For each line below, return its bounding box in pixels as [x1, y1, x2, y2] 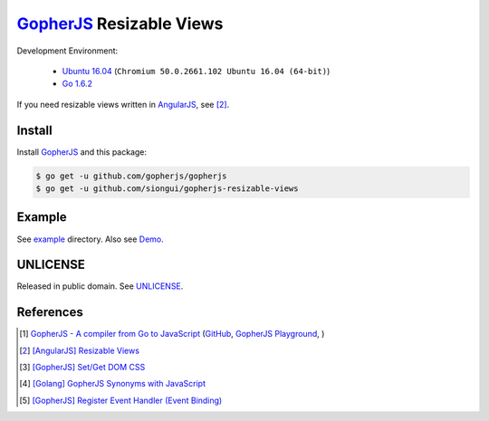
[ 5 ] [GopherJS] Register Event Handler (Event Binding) [19, 395, 223, 406]
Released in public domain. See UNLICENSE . [16, 281, 184, 292]
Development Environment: [16, 45, 119, 56]
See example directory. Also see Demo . [16, 234, 165, 244]
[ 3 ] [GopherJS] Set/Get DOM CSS [19, 362, 146, 373]
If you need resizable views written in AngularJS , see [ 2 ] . [16, 99, 230, 110]
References [16, 304, 83, 321]
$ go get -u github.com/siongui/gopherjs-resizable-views [35, 184, 299, 194]
